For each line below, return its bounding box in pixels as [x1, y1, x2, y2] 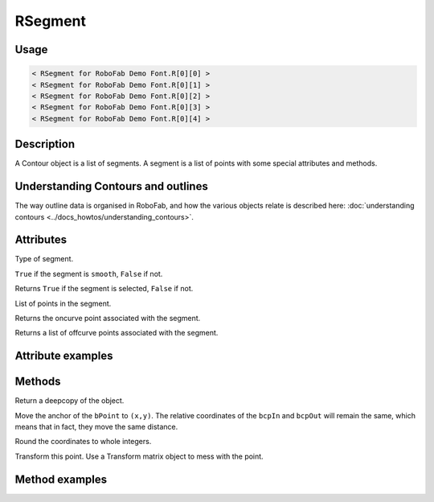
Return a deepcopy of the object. [14, 396, 125, 405]
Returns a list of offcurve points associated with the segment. [14, 328, 219, 338]
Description [14, 138, 76, 151]
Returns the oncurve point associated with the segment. [14, 313, 201, 323]
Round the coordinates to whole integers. [14, 437, 152, 446]
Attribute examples [14, 349, 113, 363]
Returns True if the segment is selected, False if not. [14, 284, 194, 294]
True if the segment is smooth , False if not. [14, 269, 163, 278]
